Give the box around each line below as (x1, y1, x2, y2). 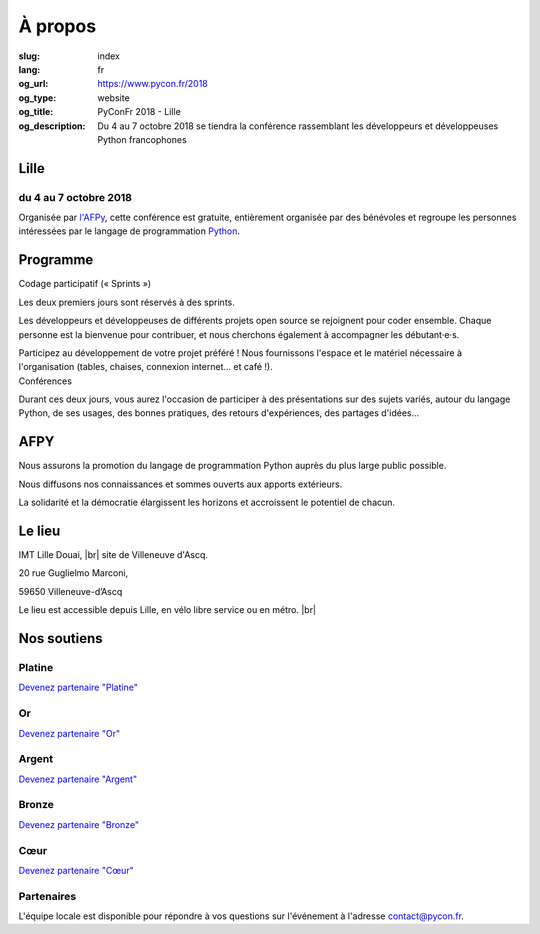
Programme (18, 251, 94, 269)
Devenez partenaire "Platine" (18, 681, 139, 694)
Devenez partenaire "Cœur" (18, 864, 134, 876)
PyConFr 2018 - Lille (97, 106, 182, 118)
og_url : (18, 78, 49, 90)
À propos (18, 15, 97, 37)
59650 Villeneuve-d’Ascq (18, 585, 123, 597)
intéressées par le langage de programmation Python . (18, 225, 240, 237)
